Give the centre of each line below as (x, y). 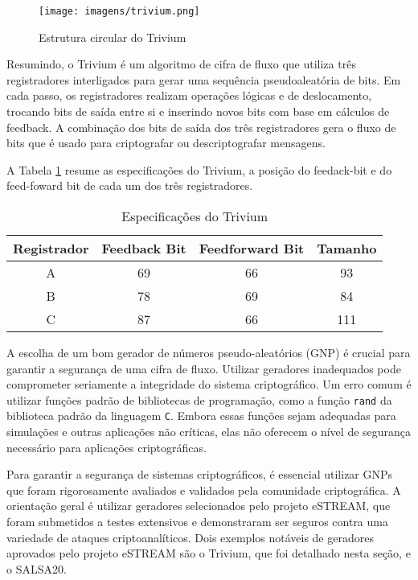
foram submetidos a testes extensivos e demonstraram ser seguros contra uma (197, 522)
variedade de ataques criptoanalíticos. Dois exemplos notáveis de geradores (190, 537)
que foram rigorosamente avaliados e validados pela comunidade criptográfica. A (204, 490)
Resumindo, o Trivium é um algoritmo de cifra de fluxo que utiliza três (181, 64)
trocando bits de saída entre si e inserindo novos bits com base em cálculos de (198, 111)
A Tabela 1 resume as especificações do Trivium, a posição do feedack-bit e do (199, 169)
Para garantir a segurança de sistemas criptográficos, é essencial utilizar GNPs (200, 474)
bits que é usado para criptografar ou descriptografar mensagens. (166, 143)
